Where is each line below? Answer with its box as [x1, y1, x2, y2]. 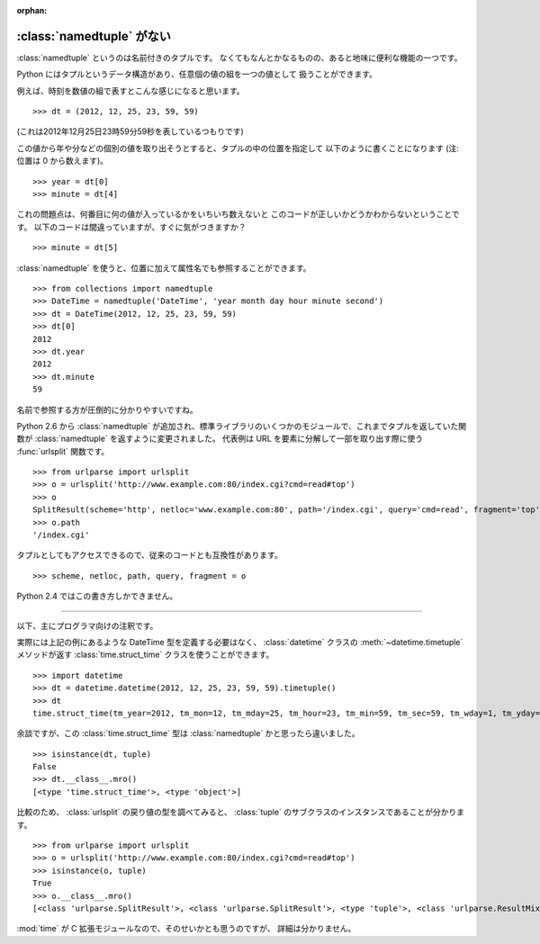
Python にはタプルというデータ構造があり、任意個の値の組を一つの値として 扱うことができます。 [16, 68, 378, 80]
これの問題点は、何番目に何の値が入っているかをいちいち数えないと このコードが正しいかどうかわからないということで [16, 209, 460, 220]
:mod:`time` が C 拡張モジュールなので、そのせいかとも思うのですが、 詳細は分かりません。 [16, 923, 356, 934]
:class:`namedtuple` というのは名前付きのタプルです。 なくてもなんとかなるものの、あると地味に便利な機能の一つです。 [16, 52, 463, 63]
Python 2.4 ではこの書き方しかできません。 [16, 590, 178, 602]
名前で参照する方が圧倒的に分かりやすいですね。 [16, 404, 198, 415]
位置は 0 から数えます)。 [16, 156, 108, 166]
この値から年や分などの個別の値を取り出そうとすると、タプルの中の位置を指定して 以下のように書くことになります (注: [16, 142, 459, 153]
